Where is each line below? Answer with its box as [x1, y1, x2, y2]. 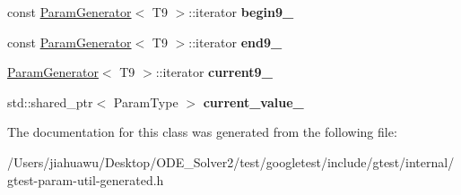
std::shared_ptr [7, 92, 93, 111]
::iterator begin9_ [188, 3, 294, 21]
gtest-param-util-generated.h [7, 170, 164, 189]
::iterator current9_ [155, 63, 273, 81]
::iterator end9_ [188, 32, 283, 51]
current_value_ [203, 92, 304, 111]
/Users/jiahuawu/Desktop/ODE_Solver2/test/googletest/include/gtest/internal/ [7, 152, 455, 171]
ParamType [113, 92, 178, 111]
